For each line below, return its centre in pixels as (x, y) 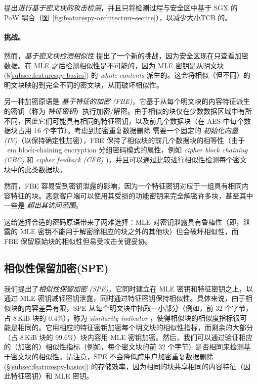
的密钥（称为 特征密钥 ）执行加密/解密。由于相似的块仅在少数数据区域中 (121, 111)
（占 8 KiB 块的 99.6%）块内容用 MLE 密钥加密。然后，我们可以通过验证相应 (128, 337)
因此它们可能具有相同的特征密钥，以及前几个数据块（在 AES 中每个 (134, 120)
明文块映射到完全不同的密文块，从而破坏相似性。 (84, 84)
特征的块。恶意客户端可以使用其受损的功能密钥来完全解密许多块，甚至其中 (132, 195)
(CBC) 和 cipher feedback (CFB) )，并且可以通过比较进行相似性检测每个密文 (126, 159)
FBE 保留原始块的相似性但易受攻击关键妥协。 (78, 241)
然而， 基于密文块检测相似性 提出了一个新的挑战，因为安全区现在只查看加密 (126, 55)
